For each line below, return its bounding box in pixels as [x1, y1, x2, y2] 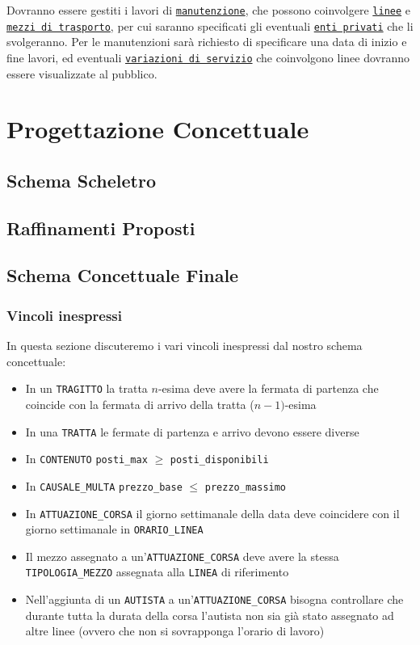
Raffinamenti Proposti [6, 215, 195, 240]
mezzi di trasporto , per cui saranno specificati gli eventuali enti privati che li [6, 17, 414, 34]
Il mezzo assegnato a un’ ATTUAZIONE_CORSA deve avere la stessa [25, 547, 339, 564]
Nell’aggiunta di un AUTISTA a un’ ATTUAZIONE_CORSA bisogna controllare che [25, 591, 404, 608]
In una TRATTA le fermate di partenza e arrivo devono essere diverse [25, 423, 359, 440]
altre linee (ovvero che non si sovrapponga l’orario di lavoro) [25, 622, 325, 639]
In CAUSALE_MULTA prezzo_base [25, 477, 183, 494]
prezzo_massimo [204, 481, 287, 493]
